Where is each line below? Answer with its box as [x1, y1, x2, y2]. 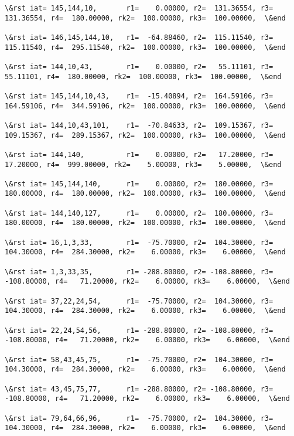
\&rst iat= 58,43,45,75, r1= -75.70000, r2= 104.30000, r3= [5, 355, 274, 364]
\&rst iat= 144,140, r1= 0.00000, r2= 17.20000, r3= [5, 150, 274, 159]
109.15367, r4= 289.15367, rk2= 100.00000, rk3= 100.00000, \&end [5, 131, 286, 139]
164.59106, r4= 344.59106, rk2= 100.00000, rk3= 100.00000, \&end [5, 101, 286, 110]
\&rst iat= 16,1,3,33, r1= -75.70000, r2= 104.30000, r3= [5, 238, 274, 247]
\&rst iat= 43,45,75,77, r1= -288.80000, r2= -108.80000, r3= [5, 384, 274, 393]
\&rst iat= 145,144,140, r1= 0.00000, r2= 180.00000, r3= [5, 179, 274, 188]
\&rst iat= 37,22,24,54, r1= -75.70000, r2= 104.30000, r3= [5, 297, 274, 305]
